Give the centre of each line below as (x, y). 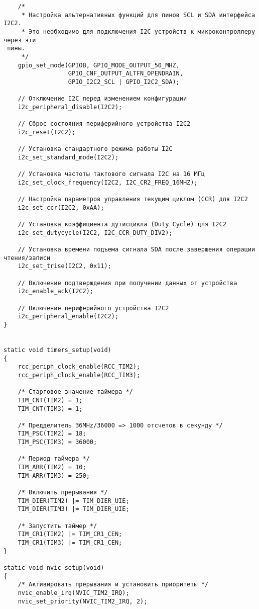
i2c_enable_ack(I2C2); (55, 291)
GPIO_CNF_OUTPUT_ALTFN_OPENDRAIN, (125, 74)
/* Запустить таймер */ (57, 526)
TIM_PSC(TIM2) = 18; (52, 434)
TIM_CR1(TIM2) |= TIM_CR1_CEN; (70, 534)
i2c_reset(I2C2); (47, 132)
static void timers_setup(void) (57, 350)
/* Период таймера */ (54, 459)
